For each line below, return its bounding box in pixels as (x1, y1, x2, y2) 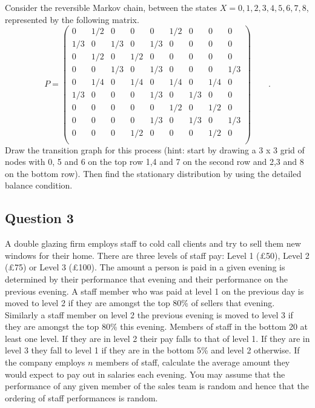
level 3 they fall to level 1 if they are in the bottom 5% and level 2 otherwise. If (5, 344, 300, 356)
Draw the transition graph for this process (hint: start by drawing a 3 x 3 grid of (5, 143, 305, 156)
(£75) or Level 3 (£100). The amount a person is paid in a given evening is (5, 261, 285, 273)
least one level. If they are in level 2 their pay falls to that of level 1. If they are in (5, 332, 310, 344)
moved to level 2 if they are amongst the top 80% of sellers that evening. (5, 296, 275, 309)
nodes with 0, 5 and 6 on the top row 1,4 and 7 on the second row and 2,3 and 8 (5, 155, 304, 168)
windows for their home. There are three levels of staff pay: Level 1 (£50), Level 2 (5, 249, 310, 261)
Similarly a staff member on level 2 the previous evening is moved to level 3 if (5, 308, 293, 321)
